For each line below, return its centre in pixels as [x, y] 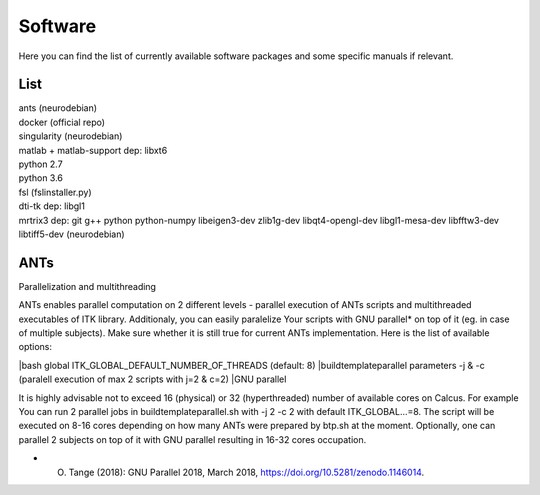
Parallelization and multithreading [87, 286]
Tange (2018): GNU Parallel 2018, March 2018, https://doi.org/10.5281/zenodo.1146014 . [246, 472]
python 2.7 [41, 164]
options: [35, 347]
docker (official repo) [61, 122]
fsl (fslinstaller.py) [55, 192]
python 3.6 [41, 178]
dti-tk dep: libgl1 [51, 206]
